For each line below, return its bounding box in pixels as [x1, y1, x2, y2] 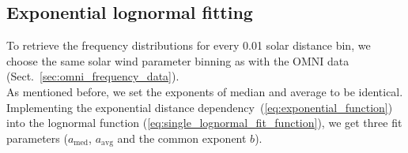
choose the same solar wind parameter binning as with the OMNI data [6, 52, 349, 69]
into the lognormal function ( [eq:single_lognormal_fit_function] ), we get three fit [6, 114, 402, 131]
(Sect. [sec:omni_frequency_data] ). [6, 68, 179, 84]
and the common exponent [117, 129, 247, 146]
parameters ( [6, 129, 68, 146]
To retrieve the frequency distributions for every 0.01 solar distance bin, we [6, 37, 371, 54]
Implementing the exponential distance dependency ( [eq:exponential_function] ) [6, 99, 393, 115]
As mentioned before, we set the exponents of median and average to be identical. [6, 83, 403, 99]
